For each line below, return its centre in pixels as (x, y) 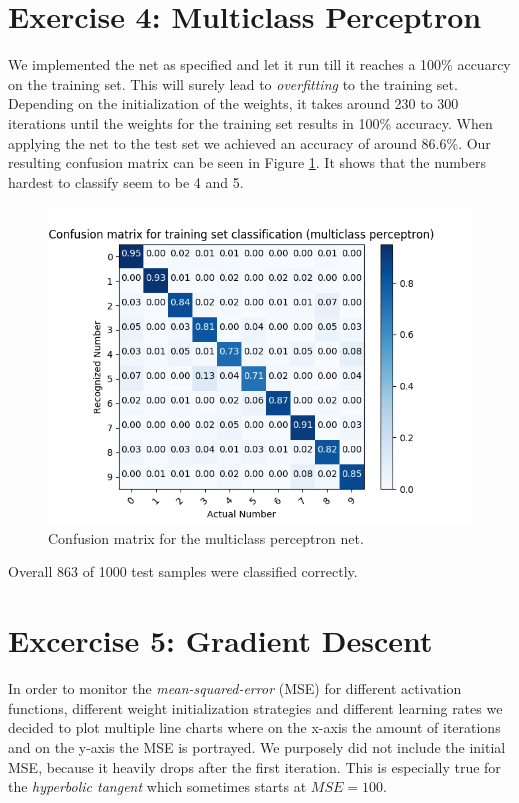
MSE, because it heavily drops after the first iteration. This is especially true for (254, 766)
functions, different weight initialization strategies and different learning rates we (255, 707)
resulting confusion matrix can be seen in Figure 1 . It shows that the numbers (247, 162)
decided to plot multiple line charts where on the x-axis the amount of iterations (254, 727)
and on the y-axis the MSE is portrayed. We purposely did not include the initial (257, 746)
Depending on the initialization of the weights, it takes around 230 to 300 (233, 103)
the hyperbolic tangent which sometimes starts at (157, 786)
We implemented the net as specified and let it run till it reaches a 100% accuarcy (259, 64)
